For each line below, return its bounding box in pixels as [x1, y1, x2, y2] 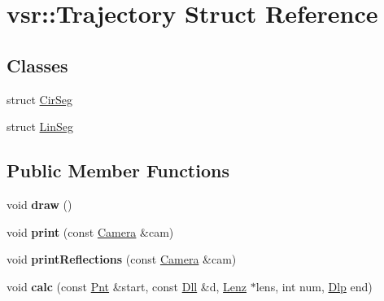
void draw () [7, 195, 72, 212]
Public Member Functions [7, 158, 229, 183]
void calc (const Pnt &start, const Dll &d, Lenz [7, 277, 247, 294]
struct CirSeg [7, 90, 73, 107]
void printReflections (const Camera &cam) [7, 251, 237, 268]
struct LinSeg [7, 118, 73, 135]
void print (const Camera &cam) [7, 223, 174, 240]
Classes [7, 52, 68, 77]
